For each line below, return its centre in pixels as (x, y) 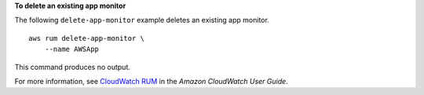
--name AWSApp (72, 49)
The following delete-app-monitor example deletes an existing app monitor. (142, 20)
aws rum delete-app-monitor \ (87, 38)
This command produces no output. (73, 67)
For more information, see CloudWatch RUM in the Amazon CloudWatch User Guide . (151, 81)
